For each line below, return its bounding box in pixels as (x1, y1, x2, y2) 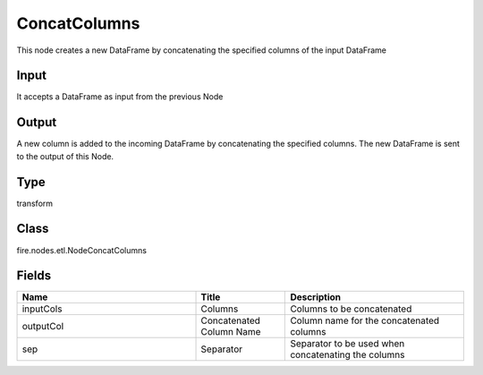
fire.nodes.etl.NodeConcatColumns (16, 244, 148, 255)
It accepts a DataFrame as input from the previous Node (16, 91, 224, 102)
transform (16, 198, 54, 209)
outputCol (21, 320, 64, 333)
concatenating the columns (290, 349, 405, 362)
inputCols (21, 303, 63, 315)
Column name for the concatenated (290, 314, 440, 327)
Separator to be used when (290, 337, 405, 350)
